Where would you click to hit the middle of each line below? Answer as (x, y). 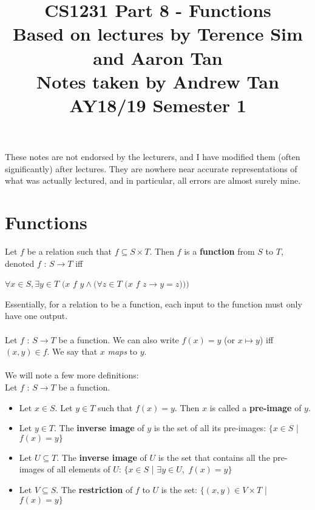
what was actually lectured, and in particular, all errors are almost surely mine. (153, 180)
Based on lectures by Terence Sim (158, 34)
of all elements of (79, 469)
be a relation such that (69, 251)
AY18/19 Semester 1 (158, 105)
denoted (20, 263)
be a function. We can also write (119, 339)
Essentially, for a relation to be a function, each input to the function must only (154, 304)
